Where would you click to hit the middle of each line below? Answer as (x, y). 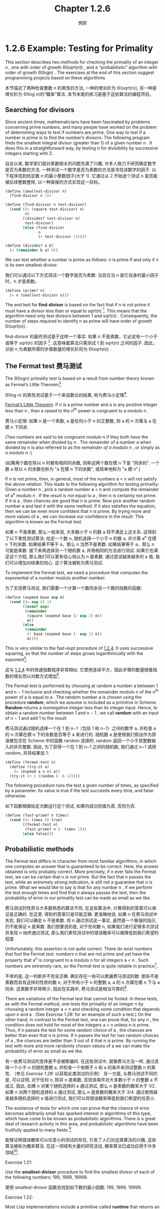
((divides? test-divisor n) (51, 218)
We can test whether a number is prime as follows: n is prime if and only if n (82, 260)
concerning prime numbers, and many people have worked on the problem (81, 127)
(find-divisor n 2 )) (30, 196)
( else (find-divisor (44, 227)
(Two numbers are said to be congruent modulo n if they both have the (77, 437)
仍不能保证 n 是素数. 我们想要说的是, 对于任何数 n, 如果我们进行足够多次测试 (82, 926)
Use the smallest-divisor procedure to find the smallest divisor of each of (80, 1172)
